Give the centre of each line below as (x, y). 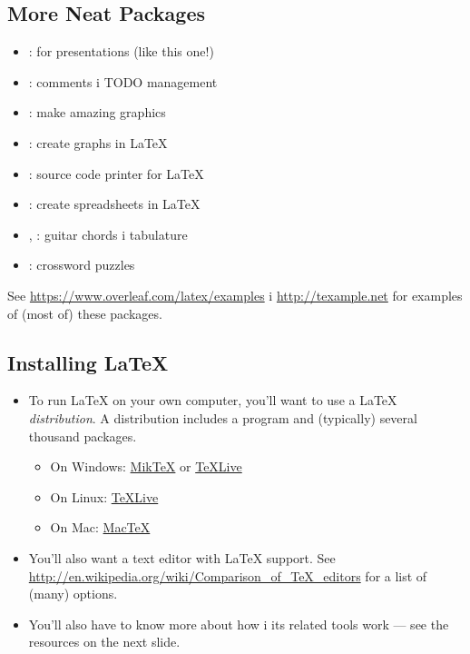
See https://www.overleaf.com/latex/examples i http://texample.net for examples (235, 295)
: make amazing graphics (97, 112)
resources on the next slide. (104, 642)
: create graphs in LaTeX (98, 142)
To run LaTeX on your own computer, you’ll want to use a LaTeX (213, 400)
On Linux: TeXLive (104, 496)
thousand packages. (83, 436)
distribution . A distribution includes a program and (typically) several (223, 417)
